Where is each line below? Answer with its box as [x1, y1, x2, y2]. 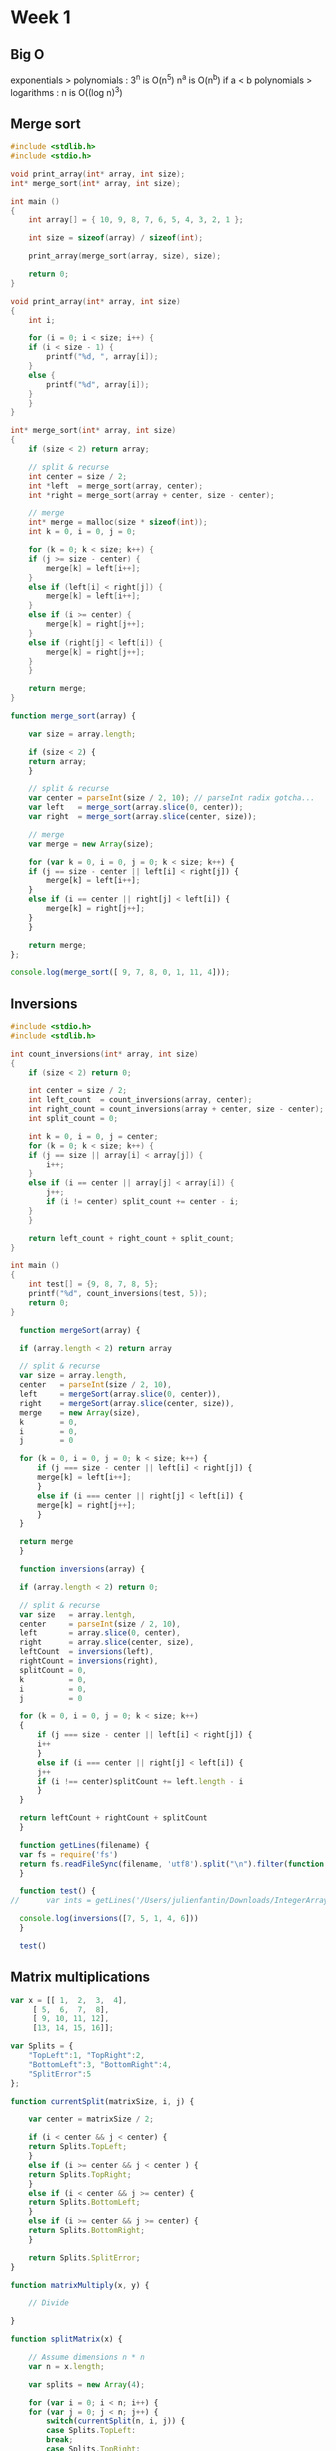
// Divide [28, 2298, 70, 2308]
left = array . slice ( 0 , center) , [19, 1628, 182, 1638]
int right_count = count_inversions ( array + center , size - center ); [28, 1104, 325, 1115]
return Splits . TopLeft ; [28, 2142, 128, 2152]
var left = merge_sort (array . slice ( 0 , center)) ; [28, 802, 244, 813]
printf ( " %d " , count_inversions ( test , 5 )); [28, 1289, 208, 1299]
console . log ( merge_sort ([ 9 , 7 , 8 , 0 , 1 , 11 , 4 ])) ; [10, 967, 231, 978]
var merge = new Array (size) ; [28, 839, 155, 849]
